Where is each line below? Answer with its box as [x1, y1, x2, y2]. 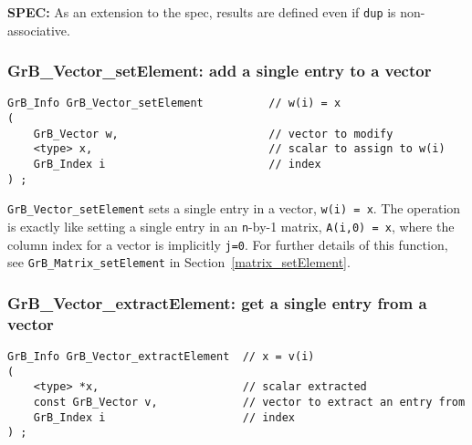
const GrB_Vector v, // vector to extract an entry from [33, 396, 466, 409]
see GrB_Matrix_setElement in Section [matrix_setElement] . [7, 253, 351, 272]
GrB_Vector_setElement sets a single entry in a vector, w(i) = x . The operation [7, 199, 461, 218]
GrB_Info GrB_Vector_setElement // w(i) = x [7, 97, 341, 110]
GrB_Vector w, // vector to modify [33, 127, 393, 140]
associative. [7, 20, 70, 39]
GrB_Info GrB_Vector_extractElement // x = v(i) [7, 350, 315, 364]
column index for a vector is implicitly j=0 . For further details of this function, [7, 234, 448, 254]
